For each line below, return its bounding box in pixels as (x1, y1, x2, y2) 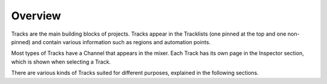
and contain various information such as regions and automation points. (31, 38, 211, 45)
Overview (11, 9, 61, 22)
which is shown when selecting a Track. (11, 58, 111, 65)
